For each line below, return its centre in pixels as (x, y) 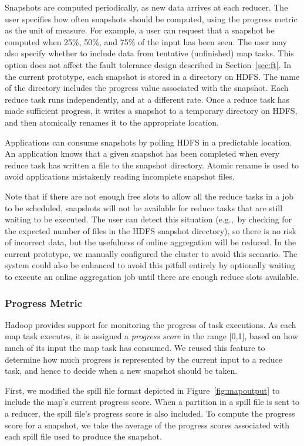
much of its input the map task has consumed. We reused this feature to (135, 348)
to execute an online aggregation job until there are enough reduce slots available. (152, 277)
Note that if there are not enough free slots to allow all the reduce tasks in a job (149, 196)
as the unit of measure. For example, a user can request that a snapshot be (140, 30)
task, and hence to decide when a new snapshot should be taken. (121, 371)
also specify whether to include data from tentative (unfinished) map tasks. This (149, 53)
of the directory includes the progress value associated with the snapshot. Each (147, 88)
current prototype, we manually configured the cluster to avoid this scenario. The (151, 253)
